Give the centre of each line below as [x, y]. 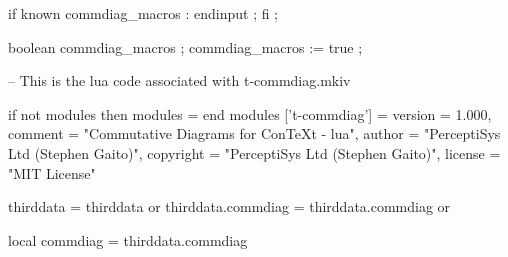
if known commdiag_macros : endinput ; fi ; [143, 13]
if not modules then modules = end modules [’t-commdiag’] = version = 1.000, [250, 113]
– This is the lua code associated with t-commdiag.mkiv [179, 80]
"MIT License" [52, 172]
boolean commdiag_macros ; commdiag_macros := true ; [185, 46]
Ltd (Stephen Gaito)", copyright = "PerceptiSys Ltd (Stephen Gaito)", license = [254, 152]
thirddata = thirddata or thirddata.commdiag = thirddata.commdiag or [229, 206]
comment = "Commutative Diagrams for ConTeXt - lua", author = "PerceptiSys [254, 133]
